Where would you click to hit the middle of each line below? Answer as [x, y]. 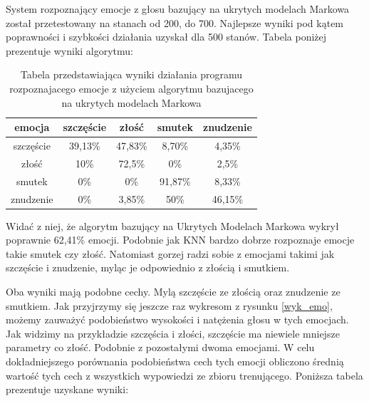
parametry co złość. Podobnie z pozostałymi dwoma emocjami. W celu [160, 347]
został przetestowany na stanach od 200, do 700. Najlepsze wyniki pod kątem [175, 22]
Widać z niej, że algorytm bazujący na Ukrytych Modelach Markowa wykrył [172, 225]
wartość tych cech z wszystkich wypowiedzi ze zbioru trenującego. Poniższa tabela [184, 375]
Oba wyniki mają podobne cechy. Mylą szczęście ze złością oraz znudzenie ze [173, 291]
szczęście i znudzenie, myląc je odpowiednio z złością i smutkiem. [148, 267]
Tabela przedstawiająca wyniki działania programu [131, 74]
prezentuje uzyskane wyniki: [67, 389]
